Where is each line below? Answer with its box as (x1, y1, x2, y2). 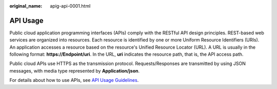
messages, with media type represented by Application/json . (9, 68, 140, 74)
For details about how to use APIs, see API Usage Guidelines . (9, 77, 139, 83)
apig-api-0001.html (50, 3, 91, 9)
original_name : (9, 3, 43, 9)
